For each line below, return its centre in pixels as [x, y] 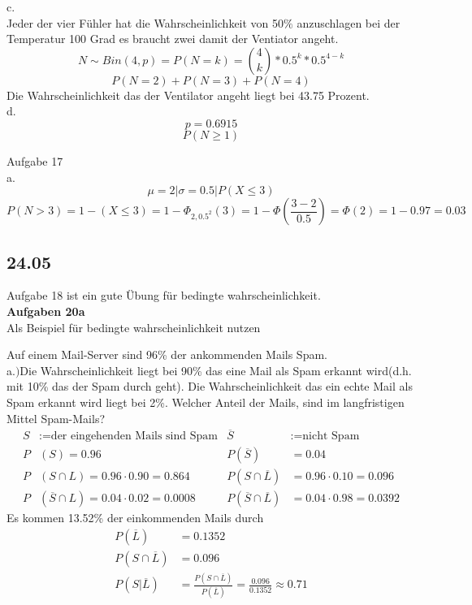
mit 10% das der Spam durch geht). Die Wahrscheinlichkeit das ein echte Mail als [210, 386]
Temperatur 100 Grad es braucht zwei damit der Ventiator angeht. [173, 39]
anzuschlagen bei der [349, 22]
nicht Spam [331, 436]
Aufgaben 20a [46, 311]
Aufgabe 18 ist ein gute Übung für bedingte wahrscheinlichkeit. [164, 295]
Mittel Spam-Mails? [56, 418]
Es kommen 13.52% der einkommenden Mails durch [135, 518]
